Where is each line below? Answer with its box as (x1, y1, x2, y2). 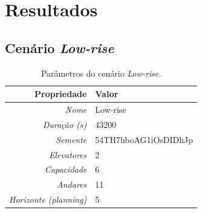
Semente (56, 133, 87, 145)
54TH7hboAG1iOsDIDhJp (95, 133, 194, 145)
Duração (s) (42, 118, 87, 130)
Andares (57, 178, 87, 191)
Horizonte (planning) (9, 193, 87, 206)
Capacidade (44, 163, 87, 176)
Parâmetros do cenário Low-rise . (41, 66, 161, 79)
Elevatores (49, 148, 87, 161)
